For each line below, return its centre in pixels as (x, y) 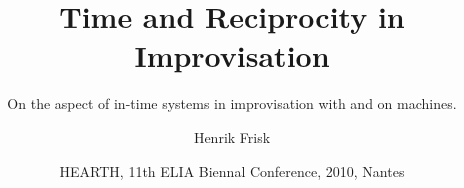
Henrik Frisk (232, 136)
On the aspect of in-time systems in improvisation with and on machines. (232, 103)
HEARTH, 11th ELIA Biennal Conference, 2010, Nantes (232, 170)
